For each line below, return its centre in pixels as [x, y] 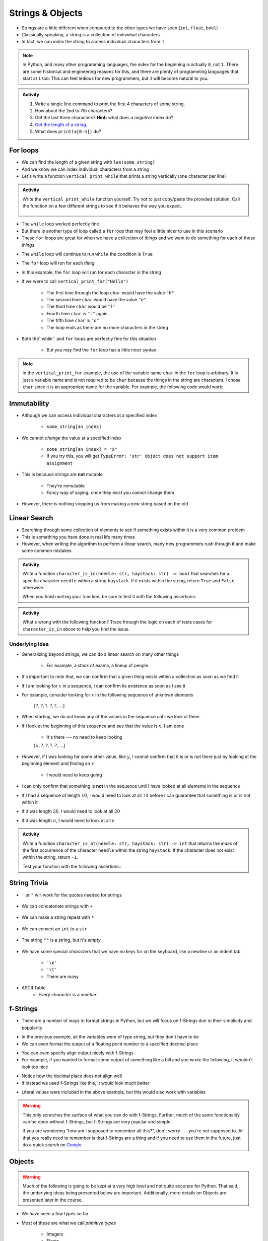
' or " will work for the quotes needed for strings [72, 895]
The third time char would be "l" [81, 307]
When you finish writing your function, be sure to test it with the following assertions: [109, 597]
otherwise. [33, 587]
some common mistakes [47, 551]
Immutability [29, 403]
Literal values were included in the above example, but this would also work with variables [114, 1092]
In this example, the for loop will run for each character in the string [91, 272]
